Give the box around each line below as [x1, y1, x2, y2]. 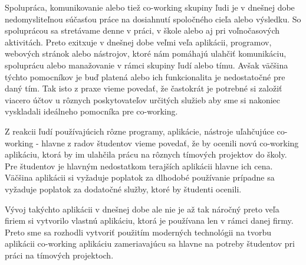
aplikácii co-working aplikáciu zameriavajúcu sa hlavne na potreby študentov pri [5, 237, 295, 250]
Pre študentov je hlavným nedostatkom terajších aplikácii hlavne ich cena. [5, 159, 273, 172]
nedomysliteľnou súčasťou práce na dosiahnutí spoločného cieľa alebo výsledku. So [5, 12, 301, 25]
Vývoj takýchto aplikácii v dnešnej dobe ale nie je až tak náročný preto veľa [5, 202, 279, 215]
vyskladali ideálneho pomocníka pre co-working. [5, 105, 178, 117]
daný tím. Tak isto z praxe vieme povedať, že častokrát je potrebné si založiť [5, 82, 282, 94]
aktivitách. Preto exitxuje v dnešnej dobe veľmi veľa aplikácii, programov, [5, 35, 272, 48]
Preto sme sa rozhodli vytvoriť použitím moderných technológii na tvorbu [5, 225, 272, 238]
